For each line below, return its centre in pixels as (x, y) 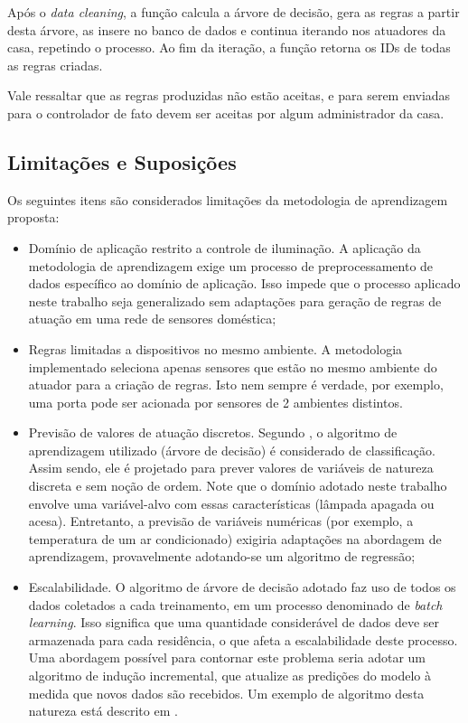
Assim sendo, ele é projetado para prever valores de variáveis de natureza (231, 468)
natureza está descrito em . (103, 711)
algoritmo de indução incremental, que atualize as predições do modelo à (229, 676)
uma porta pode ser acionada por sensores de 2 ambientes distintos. (215, 402)
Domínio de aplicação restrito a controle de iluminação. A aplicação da (225, 247)
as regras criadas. (55, 65)
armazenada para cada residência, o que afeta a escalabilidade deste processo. (243, 639)
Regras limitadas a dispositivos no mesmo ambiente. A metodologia (215, 348)
